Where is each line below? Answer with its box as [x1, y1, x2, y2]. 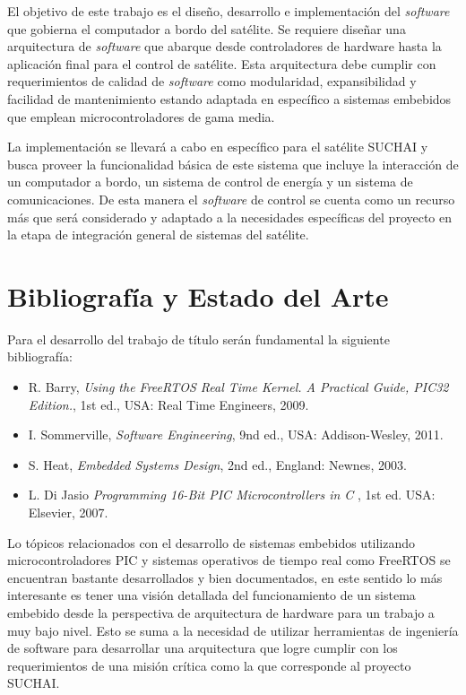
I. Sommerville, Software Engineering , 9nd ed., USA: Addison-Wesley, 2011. [28, 425, 444, 444]
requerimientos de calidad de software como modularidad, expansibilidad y [7, 72, 417, 91]
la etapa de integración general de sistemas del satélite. [7, 225, 309, 244]
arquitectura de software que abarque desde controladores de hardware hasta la [7, 37, 442, 56]
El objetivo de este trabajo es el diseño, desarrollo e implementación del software [7, 2, 450, 20]
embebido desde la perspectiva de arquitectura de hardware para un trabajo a [7, 603, 435, 621]
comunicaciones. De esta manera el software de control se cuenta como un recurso [7, 189, 455, 208]
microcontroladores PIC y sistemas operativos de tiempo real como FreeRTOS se [7, 551, 451, 569]
